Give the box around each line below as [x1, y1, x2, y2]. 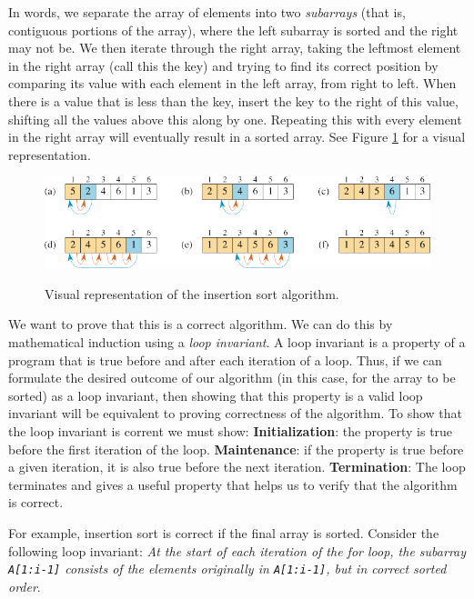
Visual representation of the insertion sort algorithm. [45, 284, 339, 303]
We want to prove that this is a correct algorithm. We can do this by [8, 314, 393, 334]
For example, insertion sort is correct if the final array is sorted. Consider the [8, 524, 439, 542]
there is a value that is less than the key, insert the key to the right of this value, [8, 91, 459, 110]
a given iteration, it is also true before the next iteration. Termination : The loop [8, 457, 466, 476]
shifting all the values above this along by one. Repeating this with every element [8, 109, 462, 128]
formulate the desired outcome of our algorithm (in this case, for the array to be [8, 368, 456, 387]
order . [8, 576, 41, 595]
